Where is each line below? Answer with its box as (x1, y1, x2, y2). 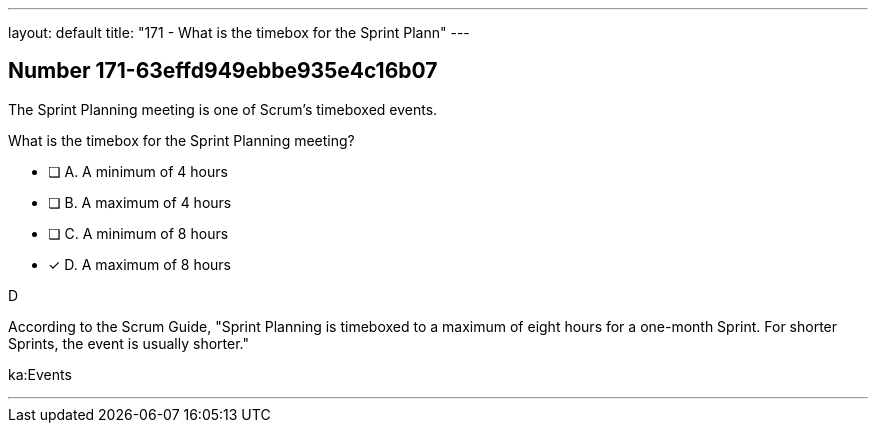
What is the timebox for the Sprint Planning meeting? (8, 131, 355, 149)
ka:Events (8, 365, 72, 383)
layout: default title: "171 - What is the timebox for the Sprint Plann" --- (8, 24, 470, 41)
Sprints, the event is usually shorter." (8, 334, 249, 352)
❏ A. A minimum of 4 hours (48, 162, 228, 180)
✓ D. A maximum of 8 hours (48, 255, 231, 273)
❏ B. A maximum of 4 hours (48, 193, 232, 211)
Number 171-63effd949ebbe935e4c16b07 (8, 58, 438, 84)
